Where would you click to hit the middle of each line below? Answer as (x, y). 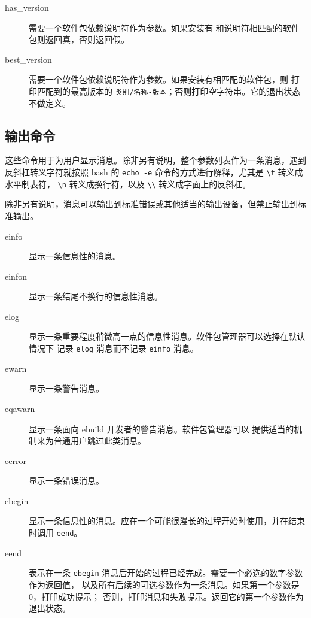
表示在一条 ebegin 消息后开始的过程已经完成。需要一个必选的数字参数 (166, 573)
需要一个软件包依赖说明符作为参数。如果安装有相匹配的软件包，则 (158, 79)
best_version (28, 59)
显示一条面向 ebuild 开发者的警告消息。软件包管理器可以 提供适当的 (161, 428)
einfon (16, 276)
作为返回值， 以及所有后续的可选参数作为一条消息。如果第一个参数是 (164, 584)
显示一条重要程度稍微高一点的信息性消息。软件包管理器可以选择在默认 (167, 336)
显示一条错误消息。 (66, 481)
